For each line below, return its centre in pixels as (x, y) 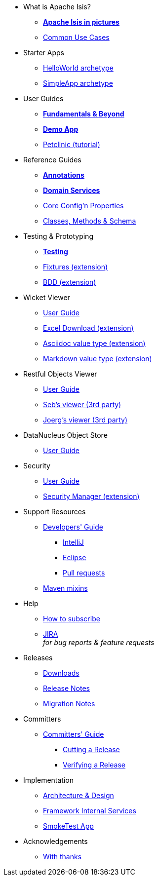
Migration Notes (69, 704)
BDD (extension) (70, 282)
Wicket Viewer (47, 297)
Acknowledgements (56, 841)
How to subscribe (72, 619)
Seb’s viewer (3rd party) (82, 404)
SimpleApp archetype (78, 83)
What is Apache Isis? (57, 7)
